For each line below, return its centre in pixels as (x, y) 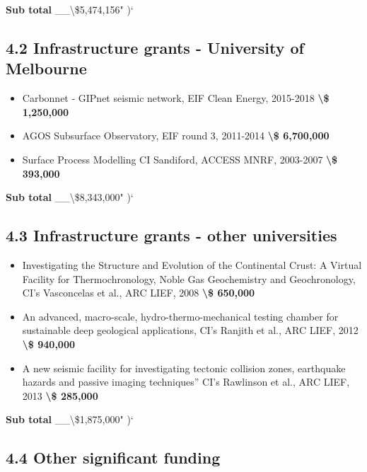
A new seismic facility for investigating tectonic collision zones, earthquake (184, 368)
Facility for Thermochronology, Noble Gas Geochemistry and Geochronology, (189, 278)
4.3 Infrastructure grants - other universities (171, 235)
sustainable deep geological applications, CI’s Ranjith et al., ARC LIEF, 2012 (190, 330)
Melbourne (46, 68)
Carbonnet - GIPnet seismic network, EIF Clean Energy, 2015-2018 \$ (176, 98)
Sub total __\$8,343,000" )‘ (70, 197)
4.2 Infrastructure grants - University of (155, 47)
